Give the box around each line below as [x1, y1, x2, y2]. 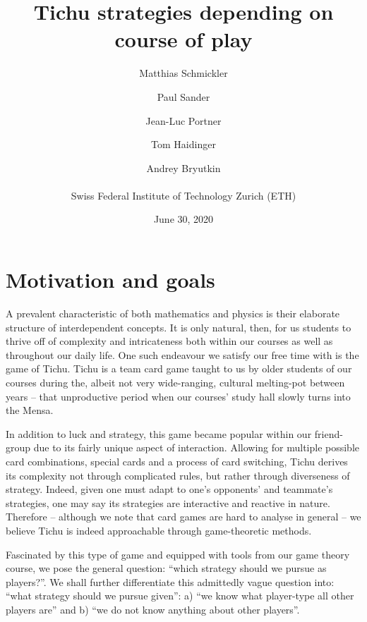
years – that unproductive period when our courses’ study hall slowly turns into [6, 389, 351, 403]
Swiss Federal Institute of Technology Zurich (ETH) [71, 188, 296, 202]
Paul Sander [157, 89, 210, 104]
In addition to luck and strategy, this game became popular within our [6, 426, 312, 441]
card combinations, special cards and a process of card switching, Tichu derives [6, 453, 348, 468]
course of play [114, 25, 253, 54]
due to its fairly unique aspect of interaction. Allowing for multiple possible [33, 440, 360, 455]
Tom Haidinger [151, 137, 216, 152]
